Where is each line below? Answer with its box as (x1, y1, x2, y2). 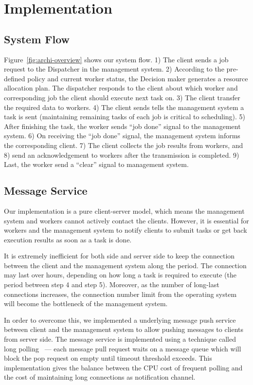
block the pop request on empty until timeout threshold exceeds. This (4, 353, 212, 363)
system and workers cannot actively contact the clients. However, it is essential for (4, 215, 249, 225)
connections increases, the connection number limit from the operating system (4, 289, 237, 299)
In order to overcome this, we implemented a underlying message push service (4, 314, 236, 325)
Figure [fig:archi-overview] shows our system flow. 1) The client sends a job (4, 54, 229, 64)
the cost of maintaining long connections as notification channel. (4, 372, 196, 382)
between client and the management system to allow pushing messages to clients (4, 324, 244, 334)
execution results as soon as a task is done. (4, 234, 132, 244)
